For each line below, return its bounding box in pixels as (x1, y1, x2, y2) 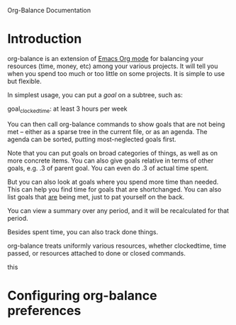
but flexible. (7, 77, 42, 85)
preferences (7, 302, 82, 319)
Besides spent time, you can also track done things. (7, 227, 159, 236)
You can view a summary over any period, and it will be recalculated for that (7, 206, 229, 215)
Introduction (7, 31, 82, 47)
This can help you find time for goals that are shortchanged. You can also (7, 184, 222, 194)
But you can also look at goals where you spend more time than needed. (7, 177, 219, 186)
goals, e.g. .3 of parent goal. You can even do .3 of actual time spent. (7, 163, 209, 172)
